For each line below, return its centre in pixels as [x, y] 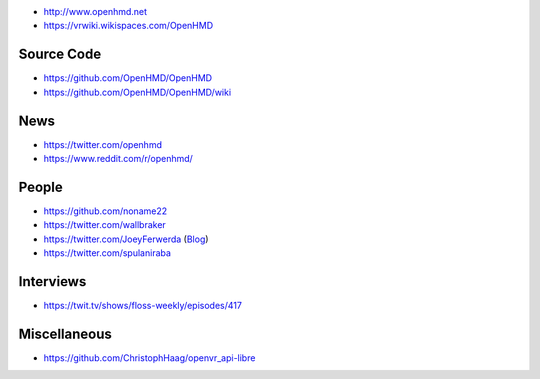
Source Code [60, 54]
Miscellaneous [65, 333]
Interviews [52, 281]
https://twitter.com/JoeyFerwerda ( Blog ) [126, 239]
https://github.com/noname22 [105, 211]
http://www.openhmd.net [95, 11]
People [41, 186]
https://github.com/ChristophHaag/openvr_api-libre [149, 357]
